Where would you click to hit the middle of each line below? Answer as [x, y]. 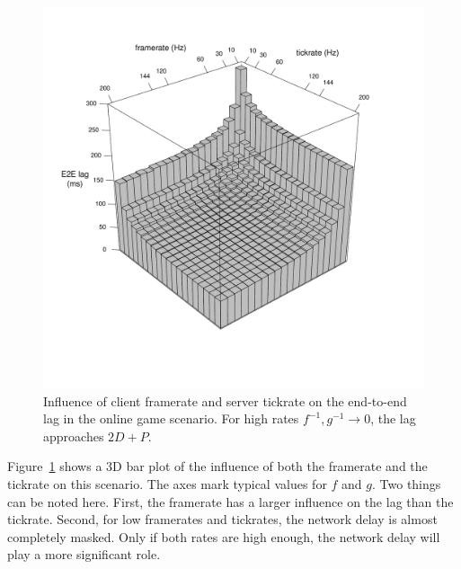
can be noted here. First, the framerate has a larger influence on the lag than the [230, 501]
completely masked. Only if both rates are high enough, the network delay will [224, 536]
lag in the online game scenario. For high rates [171, 418]
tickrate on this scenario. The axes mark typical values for [167, 483]
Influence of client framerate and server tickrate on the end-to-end [225, 400]
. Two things [407, 483]
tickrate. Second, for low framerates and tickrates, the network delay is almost [222, 519]
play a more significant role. [84, 554]
